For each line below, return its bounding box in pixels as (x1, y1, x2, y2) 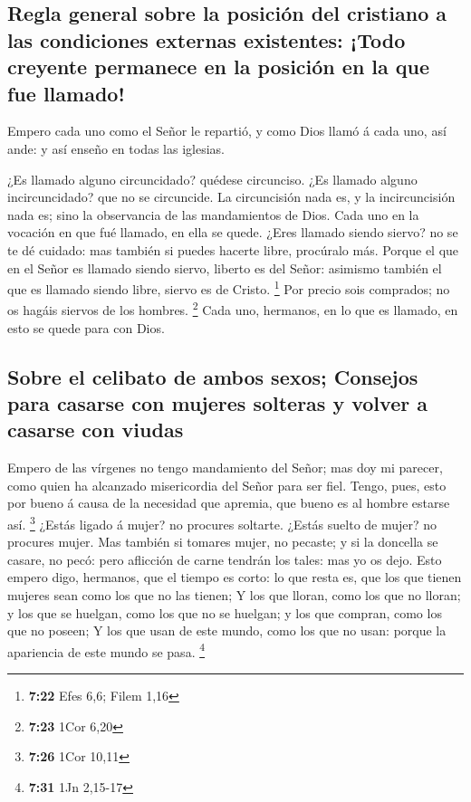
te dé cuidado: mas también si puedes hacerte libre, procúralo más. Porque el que (7, 240, 459, 259)
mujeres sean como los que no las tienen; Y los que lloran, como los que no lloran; (7, 586, 461, 605)
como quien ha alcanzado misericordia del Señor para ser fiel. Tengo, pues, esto (7, 475, 447, 494)
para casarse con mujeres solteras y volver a (7, 389, 428, 416)
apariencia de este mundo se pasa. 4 (7, 639, 206, 661)
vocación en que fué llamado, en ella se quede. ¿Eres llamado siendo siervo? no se (7, 223, 458, 242)
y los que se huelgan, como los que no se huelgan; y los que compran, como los (7, 603, 442, 622)
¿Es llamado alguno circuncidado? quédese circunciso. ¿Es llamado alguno (7, 169, 418, 188)
